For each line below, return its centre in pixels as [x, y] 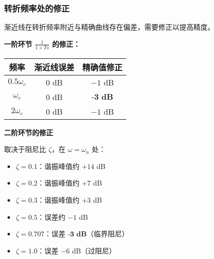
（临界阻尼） [108, 234]
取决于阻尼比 [25, 149]
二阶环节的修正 [29, 132]
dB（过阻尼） [94, 250]
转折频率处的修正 [37, 8]
